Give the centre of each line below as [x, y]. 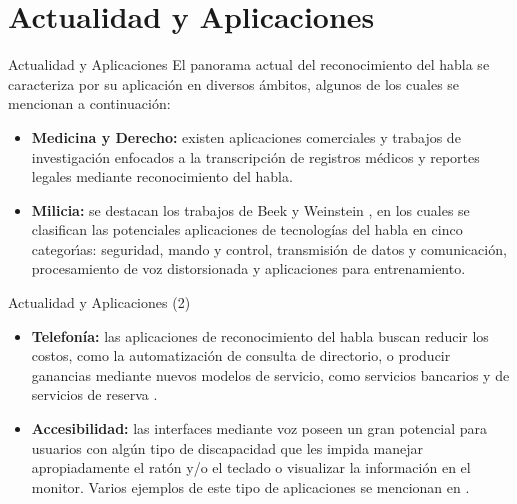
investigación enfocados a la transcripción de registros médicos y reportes [255, 156]
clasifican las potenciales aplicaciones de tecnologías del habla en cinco [247, 229]
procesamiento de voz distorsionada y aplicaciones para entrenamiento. [248, 268]
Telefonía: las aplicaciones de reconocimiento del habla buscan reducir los [260, 335]
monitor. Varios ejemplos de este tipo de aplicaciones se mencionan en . [250, 486]
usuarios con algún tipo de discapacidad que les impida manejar [227, 447]
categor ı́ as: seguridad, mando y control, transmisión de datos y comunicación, [269, 248]
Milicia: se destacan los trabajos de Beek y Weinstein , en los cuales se [250, 209]
